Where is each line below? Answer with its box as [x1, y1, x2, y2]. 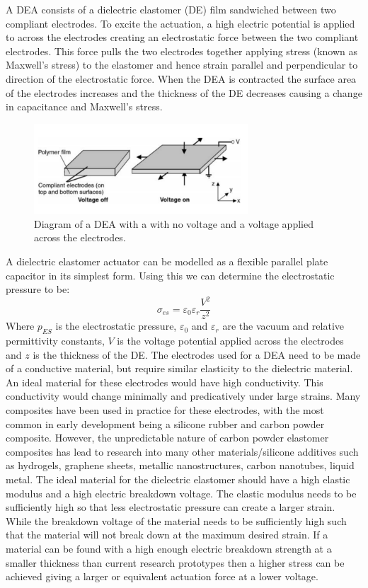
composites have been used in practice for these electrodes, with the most [6, 403, 324, 417]
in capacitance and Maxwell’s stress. [6, 99, 163, 114]
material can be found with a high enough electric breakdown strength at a [6, 541, 332, 555]
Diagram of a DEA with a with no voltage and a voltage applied [34, 216, 314, 231]
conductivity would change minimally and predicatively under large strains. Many [6, 388, 361, 403]
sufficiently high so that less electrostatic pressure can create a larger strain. [6, 500, 335, 514]
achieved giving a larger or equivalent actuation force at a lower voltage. [6, 569, 318, 584]
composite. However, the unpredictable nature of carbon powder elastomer [6, 430, 329, 445]
